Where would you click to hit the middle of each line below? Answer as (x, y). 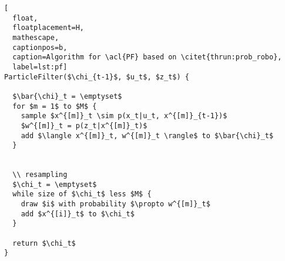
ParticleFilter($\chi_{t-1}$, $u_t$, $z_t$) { (97, 77)
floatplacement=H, (48, 28)
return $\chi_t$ (44, 243)
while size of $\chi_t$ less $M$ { (82, 194)
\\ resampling (40, 175)
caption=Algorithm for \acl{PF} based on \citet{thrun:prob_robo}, (147, 57)
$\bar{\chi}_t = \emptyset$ (67, 96)
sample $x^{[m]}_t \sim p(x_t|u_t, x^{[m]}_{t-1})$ (124, 116)
